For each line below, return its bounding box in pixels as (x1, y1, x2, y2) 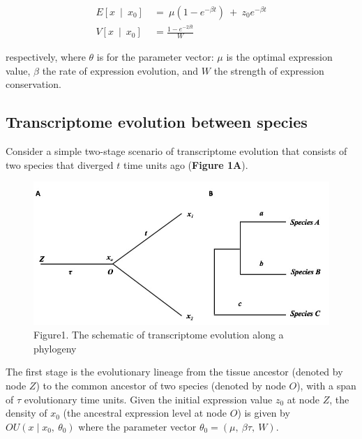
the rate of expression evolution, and (42, 63, 199, 77)
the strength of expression (213, 63, 324, 77)
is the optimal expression (226, 49, 333, 64)
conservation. (6, 77, 61, 91)
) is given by (237, 405, 290, 420)
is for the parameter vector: (96, 49, 214, 64)
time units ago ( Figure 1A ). (123, 157, 248, 172)
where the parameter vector (78, 419, 197, 433)
